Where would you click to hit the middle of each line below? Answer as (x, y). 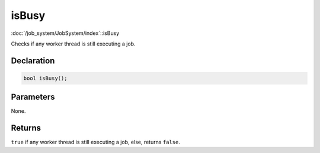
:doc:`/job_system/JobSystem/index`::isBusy (65, 33)
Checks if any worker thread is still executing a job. (73, 44)
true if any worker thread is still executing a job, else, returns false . (96, 142)
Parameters (33, 97)
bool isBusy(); (45, 78)
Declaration (33, 61)
